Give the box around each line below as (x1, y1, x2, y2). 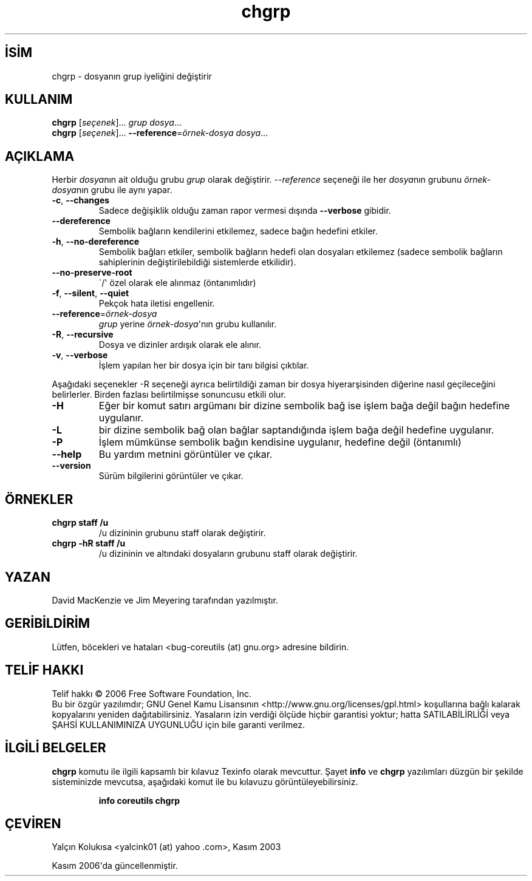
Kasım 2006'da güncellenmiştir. (52, 860, 178, 871)
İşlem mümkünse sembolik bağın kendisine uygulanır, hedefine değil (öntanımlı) (98, 436, 462, 449)
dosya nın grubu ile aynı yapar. (52, 185, 172, 196)
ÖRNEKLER (5, 491, 73, 507)
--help (52, 448, 82, 461)
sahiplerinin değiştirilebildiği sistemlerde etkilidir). (98, 257, 296, 268)
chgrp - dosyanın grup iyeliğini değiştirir (52, 70, 212, 81)
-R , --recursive (52, 329, 114, 340)
